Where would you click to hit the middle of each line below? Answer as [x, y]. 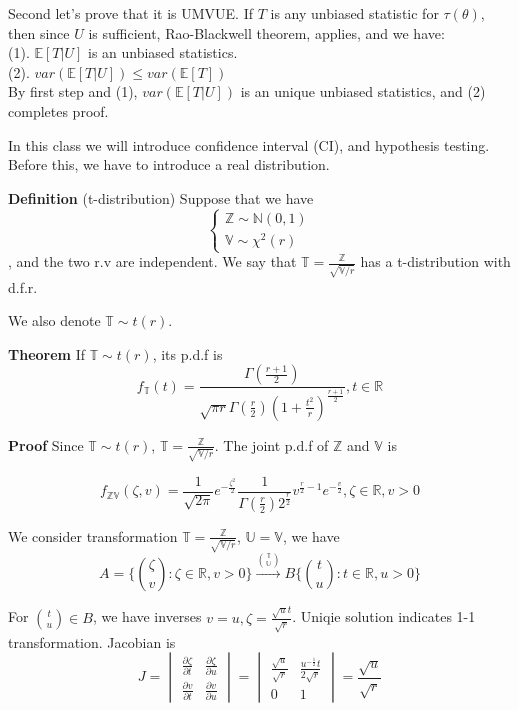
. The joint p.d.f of [271, 444]
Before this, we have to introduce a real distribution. [169, 164]
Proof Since [46, 444]
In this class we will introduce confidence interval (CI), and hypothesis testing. [249, 144]
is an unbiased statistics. [162, 52]
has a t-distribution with [435, 261]
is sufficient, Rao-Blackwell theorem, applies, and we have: [266, 32]
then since [39, 32]
